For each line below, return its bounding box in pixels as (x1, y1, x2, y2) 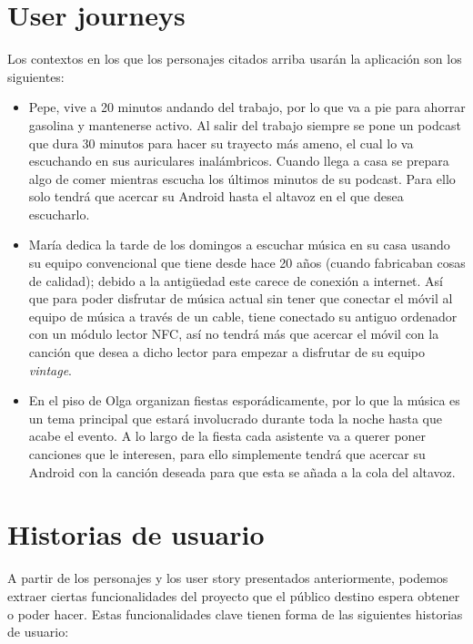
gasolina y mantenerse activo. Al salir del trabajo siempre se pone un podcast (28, 115, 461, 134)
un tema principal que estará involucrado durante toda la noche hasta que (28, 408, 442, 427)
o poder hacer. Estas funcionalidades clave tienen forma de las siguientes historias (7, 604, 463, 623)
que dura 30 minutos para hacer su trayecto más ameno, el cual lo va (28, 133, 414, 152)
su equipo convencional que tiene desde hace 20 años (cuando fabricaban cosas (28, 253, 466, 272)
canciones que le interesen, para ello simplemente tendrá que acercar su (28, 445, 426, 463)
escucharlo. (28, 204, 90, 223)
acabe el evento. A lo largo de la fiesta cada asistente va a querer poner (28, 426, 427, 445)
